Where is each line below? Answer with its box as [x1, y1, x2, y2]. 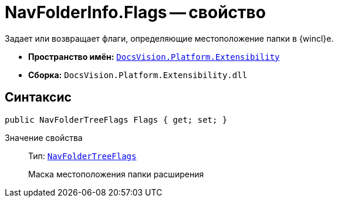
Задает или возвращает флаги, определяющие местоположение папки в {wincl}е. [5, 33, 334, 43]
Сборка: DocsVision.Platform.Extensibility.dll [28, 69, 248, 80]
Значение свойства [5, 132, 83, 143]
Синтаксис [5, 90, 72, 105]
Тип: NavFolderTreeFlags [28, 150, 137, 161]
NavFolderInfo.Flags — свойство [5, 2, 266, 22]
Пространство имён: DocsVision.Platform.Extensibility [28, 51, 280, 62]
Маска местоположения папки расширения [28, 169, 204, 179]
